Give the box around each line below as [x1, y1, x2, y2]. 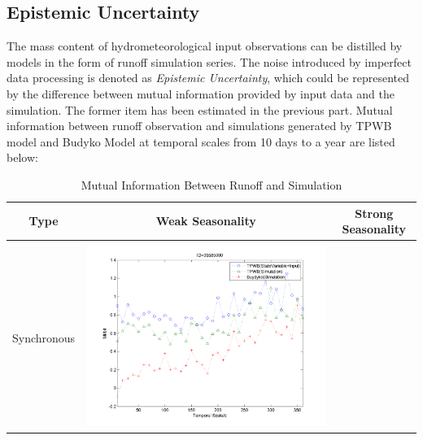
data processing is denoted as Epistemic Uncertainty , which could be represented [7, 69, 409, 86]
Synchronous [12, 329, 76, 346]
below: [7, 149, 38, 166]
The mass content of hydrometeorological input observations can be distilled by [7, 37, 403, 54]
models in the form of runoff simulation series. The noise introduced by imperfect [7, 53, 412, 70]
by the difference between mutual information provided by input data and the [7, 85, 395, 102]
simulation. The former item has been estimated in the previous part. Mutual [7, 101, 393, 118]
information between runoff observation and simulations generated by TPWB [7, 117, 392, 134]
